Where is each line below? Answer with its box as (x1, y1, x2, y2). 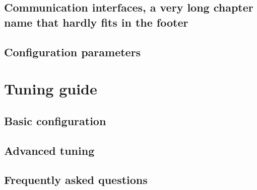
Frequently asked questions (4, 172, 148, 187)
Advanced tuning (4, 142, 95, 158)
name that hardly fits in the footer (4, 14, 188, 30)
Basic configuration (4, 113, 106, 128)
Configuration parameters (4, 44, 141, 59)
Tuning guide (4, 78, 97, 99)
